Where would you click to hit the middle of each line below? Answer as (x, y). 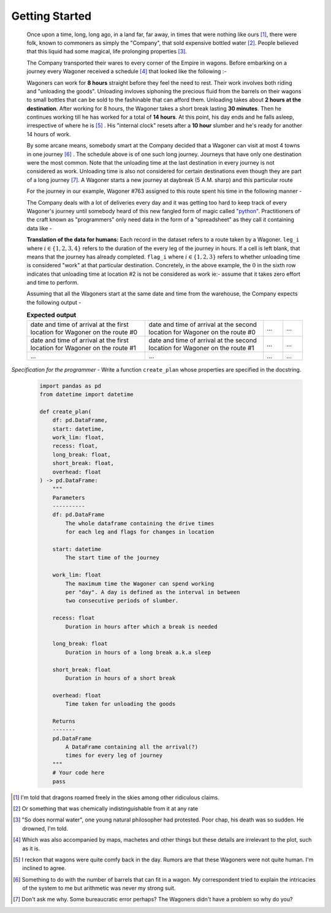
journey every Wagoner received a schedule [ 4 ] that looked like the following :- (127, 71)
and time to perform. (53, 283)
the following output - (54, 302)
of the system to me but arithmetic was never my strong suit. (99, 888)
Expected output (51, 315)
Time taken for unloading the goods (120, 704)
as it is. (31, 848)
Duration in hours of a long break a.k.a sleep (138, 652)
